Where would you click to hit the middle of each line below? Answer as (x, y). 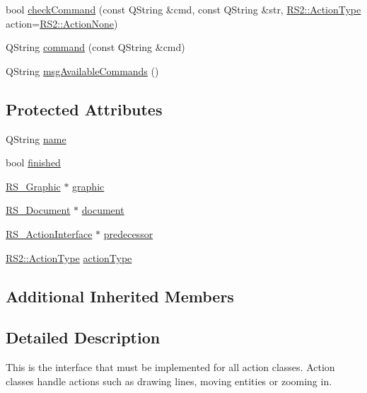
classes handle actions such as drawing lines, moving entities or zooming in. (169, 381)
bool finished (33, 163)
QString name (36, 138)
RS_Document (38, 210)
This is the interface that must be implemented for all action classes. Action (170, 367)
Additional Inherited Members (120, 296)
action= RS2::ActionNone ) (62, 23)
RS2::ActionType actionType (69, 257)
